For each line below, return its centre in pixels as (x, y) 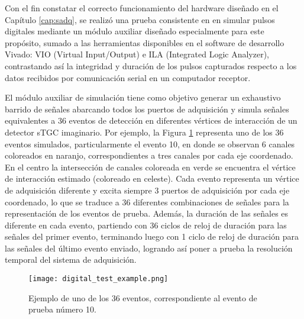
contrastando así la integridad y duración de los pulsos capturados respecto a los (151, 65)
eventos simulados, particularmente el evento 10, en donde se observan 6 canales (150, 144)
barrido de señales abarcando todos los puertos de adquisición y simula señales (147, 109)
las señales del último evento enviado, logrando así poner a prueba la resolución (149, 248)
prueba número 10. (62, 309)
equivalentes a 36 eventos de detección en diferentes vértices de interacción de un (151, 120)
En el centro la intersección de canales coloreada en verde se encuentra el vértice (150, 167)
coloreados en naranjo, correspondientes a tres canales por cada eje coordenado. (149, 155)
